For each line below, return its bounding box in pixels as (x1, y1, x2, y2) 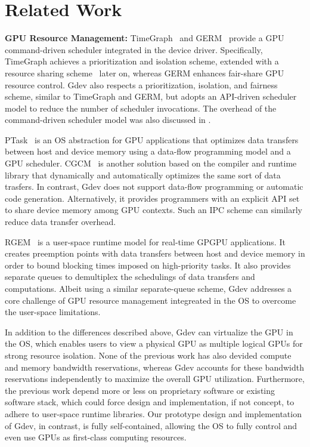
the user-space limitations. (5, 306, 101, 318)
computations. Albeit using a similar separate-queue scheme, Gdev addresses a (5, 282, 292, 294)
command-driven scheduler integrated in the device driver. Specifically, (5, 43, 263, 56)
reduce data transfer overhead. (5, 215, 116, 228)
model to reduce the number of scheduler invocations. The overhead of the (5, 101, 277, 114)
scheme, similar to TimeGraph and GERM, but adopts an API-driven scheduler (5, 90, 297, 103)
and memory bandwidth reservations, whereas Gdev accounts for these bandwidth (5, 360, 304, 373)
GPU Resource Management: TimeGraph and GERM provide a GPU (5, 32, 284, 44)
